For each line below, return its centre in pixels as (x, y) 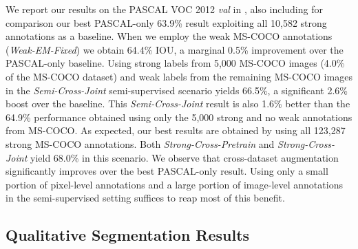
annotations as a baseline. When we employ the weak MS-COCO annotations (169, 36)
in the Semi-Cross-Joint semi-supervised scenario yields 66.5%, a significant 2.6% (177, 90)
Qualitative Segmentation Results (128, 235)
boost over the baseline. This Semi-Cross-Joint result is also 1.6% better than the (178, 104)
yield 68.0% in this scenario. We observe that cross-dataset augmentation (184, 157)
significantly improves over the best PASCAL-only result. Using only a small (167, 171)
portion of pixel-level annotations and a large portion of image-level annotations (174, 184)
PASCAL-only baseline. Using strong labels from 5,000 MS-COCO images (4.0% (175, 63)
